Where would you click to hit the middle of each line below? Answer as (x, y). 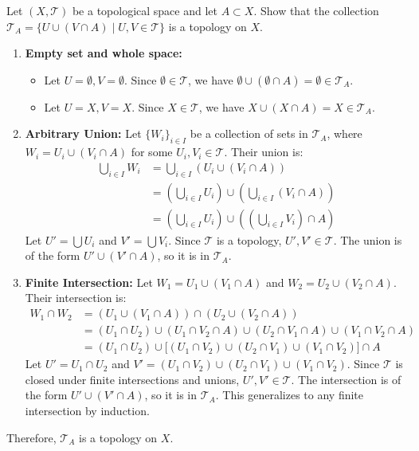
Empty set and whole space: (104, 53)
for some (152, 152)
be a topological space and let (145, 10)
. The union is (368, 239)
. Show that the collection (316, 10)
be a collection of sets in (249, 133)
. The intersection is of (346, 379)
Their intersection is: (76, 298)
